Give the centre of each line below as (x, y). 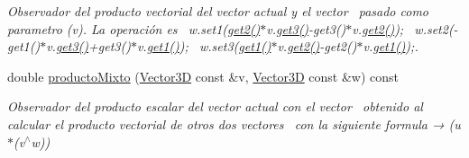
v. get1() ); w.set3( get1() (204, 46)
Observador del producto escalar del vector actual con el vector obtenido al (215, 106)
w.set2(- (436, 28)
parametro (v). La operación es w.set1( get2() (134, 28)
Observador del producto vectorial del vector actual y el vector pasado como (218, 11)
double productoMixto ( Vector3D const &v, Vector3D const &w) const (203, 76)
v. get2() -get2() (317, 46)
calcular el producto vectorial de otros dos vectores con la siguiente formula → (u (234, 123)
